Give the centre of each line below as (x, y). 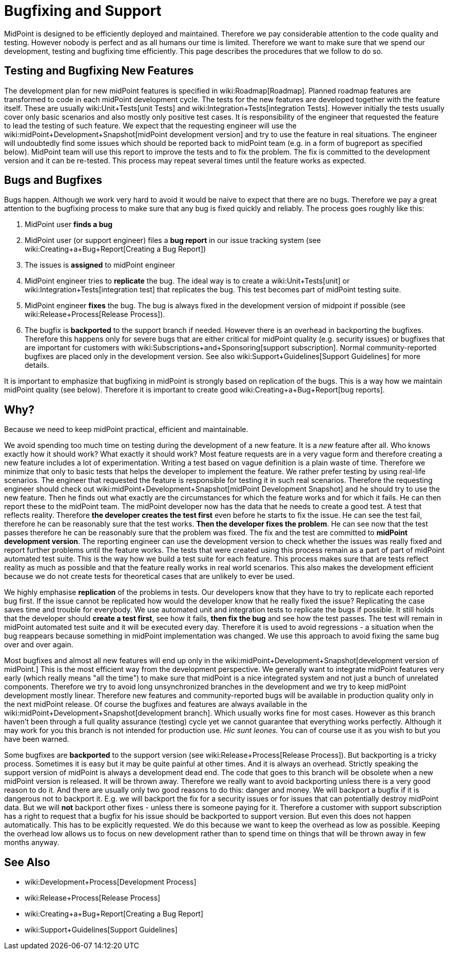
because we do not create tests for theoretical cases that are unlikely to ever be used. (149, 576)
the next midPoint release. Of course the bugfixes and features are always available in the (156, 704)
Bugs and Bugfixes (53, 180)
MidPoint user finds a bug (69, 225)
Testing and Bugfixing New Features (99, 71)
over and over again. (39, 645)
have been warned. (37, 739)
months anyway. (32, 843)
